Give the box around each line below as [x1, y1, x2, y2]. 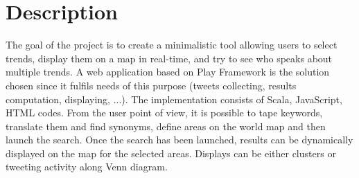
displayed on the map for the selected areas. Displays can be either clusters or [6, 145, 336, 160]
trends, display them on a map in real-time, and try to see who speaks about [6, 51, 333, 65]
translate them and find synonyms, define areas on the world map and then [6, 118, 326, 133]
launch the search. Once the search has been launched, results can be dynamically [6, 132, 353, 147]
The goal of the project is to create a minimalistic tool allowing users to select [6, 37, 338, 52]
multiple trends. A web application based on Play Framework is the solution [6, 64, 330, 79]
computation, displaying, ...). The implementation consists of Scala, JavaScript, [6, 91, 342, 106]
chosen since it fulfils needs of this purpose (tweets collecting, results [6, 78, 297, 92]
